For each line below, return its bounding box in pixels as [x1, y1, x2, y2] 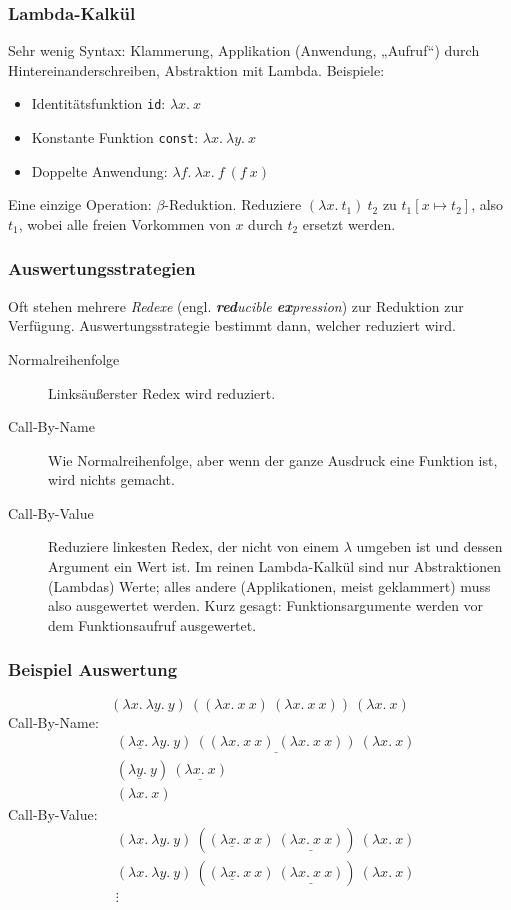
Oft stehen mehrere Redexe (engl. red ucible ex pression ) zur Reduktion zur [8, 295, 464, 316]
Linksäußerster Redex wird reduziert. [48, 382, 276, 403]
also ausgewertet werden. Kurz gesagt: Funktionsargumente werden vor [48, 595, 484, 616]
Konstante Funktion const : [31, 127, 199, 148]
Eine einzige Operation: [8, 194, 152, 215]
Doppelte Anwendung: [31, 160, 168, 181]
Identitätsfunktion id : [31, 93, 166, 114]
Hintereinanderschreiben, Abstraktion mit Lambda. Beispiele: [8, 59, 385, 80]
